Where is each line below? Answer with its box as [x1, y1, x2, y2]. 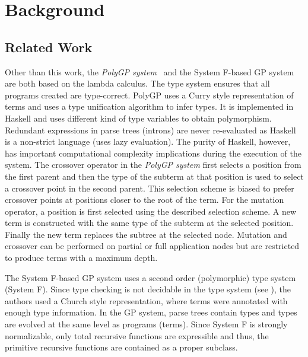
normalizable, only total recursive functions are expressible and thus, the [5, 329, 269, 342]
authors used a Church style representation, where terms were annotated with [5, 294, 288, 307]
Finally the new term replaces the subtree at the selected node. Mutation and [5, 228, 287, 240]
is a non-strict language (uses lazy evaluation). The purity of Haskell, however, [5, 135, 291, 148]
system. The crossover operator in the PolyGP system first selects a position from [5, 158, 301, 171]
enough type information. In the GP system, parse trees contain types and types [5, 306, 297, 318]
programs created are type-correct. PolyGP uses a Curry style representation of [5, 88, 294, 101]
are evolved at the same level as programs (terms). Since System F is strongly [5, 318, 288, 330]
